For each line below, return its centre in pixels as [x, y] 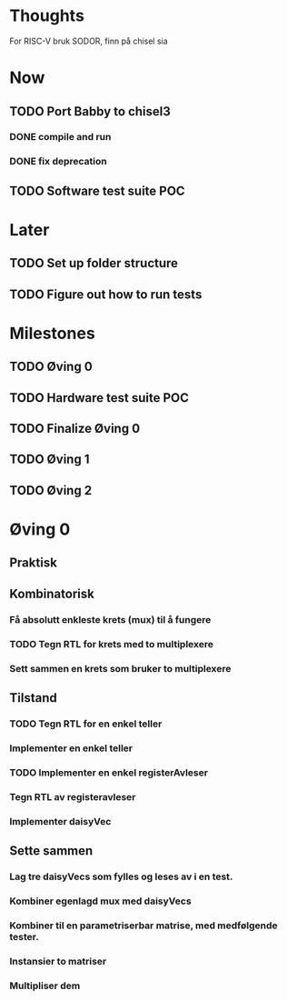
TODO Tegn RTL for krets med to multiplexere [111, 644]
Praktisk [33, 563]
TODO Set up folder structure [94, 263]
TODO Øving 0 [51, 367]
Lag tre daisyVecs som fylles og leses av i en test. [121, 876]
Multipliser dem [45, 986]
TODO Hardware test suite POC [99, 398]
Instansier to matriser [58, 961]
